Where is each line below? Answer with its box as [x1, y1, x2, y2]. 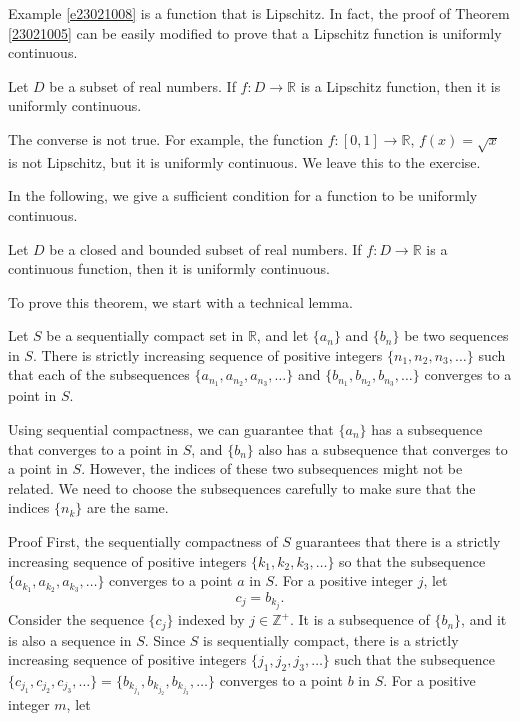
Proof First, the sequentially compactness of [8, 530, 278, 551]
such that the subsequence [334, 649, 495, 670]
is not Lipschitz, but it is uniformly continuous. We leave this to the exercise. [8, 151, 481, 172]
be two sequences [404, 325, 509, 346]
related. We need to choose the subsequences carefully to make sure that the [8, 477, 476, 498]
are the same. [86, 497, 169, 518]
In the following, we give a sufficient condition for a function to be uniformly [8, 185, 478, 206]
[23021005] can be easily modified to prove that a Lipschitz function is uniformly [8, 22, 502, 43]
